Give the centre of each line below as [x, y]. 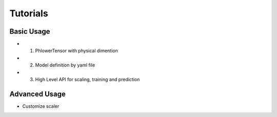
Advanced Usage [38, 94]
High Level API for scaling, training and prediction [87, 80]
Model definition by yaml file [65, 65]
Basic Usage [30, 31]
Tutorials [29, 13]
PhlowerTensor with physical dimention [76, 51]
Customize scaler [41, 106]
